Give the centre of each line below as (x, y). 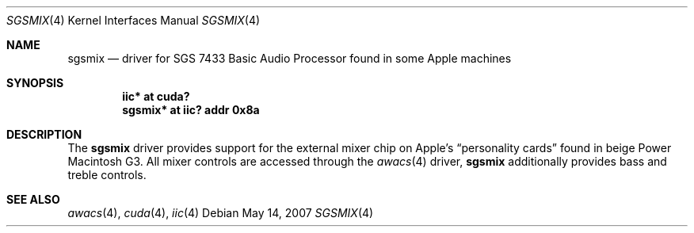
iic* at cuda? (156, 96)
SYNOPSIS (35, 83)
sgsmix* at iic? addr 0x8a (191, 110)
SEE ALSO (33, 199)
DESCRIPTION (44, 134)
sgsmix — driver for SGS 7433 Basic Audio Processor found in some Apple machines (290, 58)
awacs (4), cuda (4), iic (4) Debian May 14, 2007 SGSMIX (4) (221, 213)
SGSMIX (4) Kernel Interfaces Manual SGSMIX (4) (133, 20)
